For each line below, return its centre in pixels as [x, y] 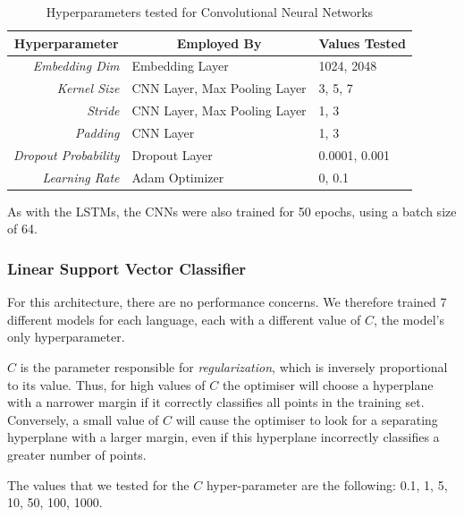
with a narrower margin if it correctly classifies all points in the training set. [216, 402]
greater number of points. [77, 454]
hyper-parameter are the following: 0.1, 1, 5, [327, 484]
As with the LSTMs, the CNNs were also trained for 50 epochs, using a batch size [232, 211]
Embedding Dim [76, 66]
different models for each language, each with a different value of [184, 319]
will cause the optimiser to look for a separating [307, 419]
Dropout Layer [172, 154]
